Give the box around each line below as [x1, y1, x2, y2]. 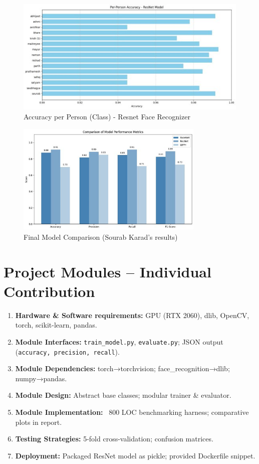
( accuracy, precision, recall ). [15, 346, 120, 357]
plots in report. [15, 416, 62, 427]
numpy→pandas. [15, 373, 67, 383]
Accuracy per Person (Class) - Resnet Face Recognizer [24, 111, 190, 121]
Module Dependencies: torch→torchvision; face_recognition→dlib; [15, 363, 230, 374]
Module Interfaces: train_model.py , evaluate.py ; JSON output [15, 336, 223, 347]
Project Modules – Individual [4, 261, 211, 281]
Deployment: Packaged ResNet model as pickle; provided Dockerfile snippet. [15, 450, 255, 460]
